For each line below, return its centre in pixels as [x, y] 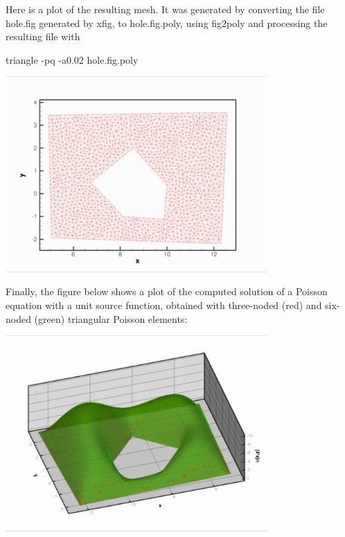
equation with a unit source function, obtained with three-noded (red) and [164, 305]
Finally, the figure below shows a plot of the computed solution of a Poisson [167, 291]
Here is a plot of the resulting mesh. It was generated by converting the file [165, 9]
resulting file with [43, 36]
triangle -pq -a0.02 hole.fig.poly [72, 59]
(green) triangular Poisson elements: [111, 318]
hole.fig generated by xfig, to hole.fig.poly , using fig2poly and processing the [167, 23]
